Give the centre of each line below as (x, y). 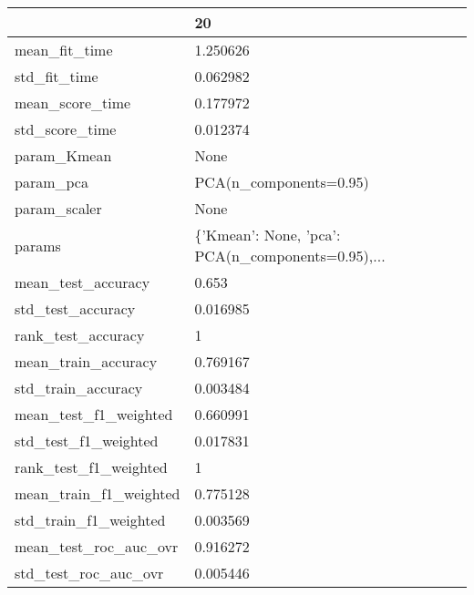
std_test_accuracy (75, 308)
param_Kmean (63, 155)
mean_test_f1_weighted (94, 414)
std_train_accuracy (79, 388)
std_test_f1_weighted (87, 441)
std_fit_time (57, 76)
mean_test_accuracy (82, 282)
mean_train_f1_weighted (98, 493)
